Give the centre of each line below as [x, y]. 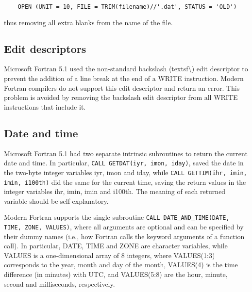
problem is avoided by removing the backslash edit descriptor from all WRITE [121, 97]
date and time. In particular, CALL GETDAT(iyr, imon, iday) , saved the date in [124, 163]
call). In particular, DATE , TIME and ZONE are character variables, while [116, 246]
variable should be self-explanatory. [56, 201]
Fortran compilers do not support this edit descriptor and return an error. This [122, 88]
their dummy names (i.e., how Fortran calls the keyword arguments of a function [124, 236]
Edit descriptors [45, 48]
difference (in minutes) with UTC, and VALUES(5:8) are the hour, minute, [116, 274]
